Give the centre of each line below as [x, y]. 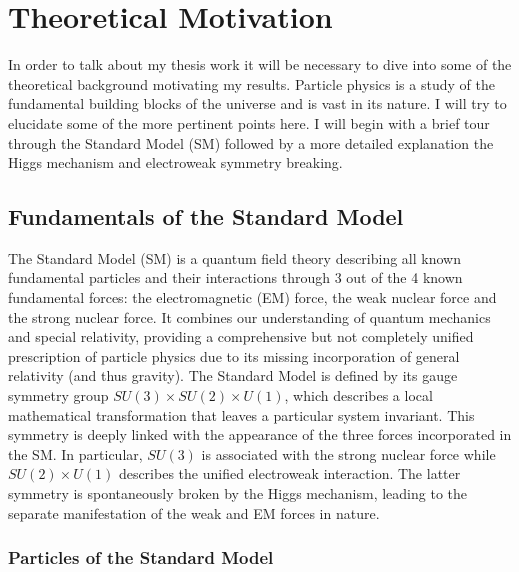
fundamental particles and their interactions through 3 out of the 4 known [235, 277]
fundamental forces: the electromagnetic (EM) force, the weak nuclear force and [252, 297]
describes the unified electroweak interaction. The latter [289, 473]
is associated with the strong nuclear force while [348, 453]
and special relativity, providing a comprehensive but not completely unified [241, 336]
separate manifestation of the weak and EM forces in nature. [194, 512]
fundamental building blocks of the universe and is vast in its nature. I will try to [257, 103]
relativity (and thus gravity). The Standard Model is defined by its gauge [233, 375]
